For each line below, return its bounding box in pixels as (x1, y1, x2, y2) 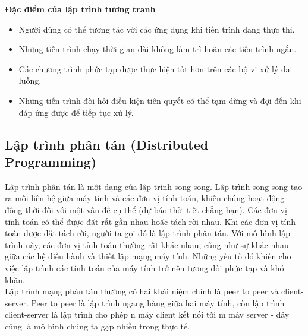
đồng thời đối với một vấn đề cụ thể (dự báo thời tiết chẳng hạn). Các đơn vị (5, 203, 287, 215)
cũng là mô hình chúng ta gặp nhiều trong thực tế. (5, 319, 190, 332)
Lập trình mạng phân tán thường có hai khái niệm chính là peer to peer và (5, 285, 279, 297)
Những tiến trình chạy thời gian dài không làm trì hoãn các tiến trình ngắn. (18, 43, 297, 55)
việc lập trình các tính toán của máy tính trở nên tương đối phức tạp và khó (5, 261, 284, 274)
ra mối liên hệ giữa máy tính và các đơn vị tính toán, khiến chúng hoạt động (5, 192, 285, 204)
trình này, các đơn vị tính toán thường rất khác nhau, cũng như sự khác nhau (5, 238, 289, 251)
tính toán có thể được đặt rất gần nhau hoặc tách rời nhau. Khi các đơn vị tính (5, 215, 296, 227)
